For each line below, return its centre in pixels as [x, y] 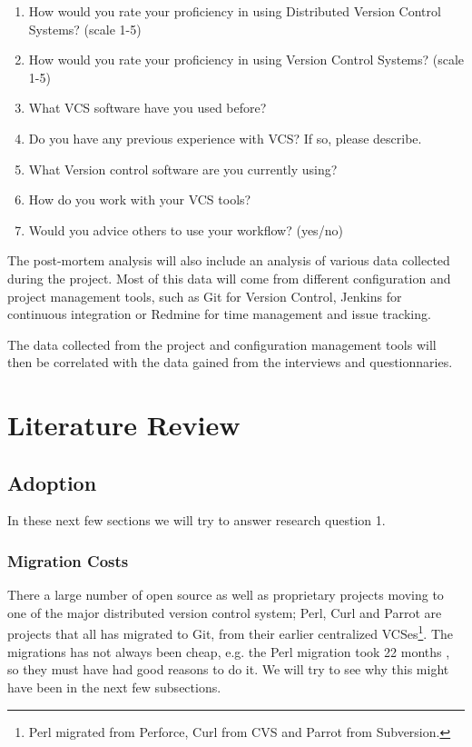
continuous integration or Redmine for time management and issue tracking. [219, 314]
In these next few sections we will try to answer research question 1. [197, 520]
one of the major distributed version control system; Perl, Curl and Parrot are [225, 612]
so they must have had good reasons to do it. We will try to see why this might [228, 669]
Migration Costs [68, 561]
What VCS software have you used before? [147, 108]
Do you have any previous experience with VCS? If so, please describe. [225, 138]
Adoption [52, 482]
